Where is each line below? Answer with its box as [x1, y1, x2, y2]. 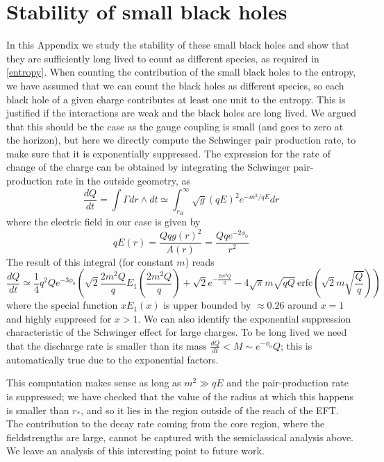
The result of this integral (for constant [6, 254, 174, 268]
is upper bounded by [163, 298, 251, 312]
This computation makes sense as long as [6, 375, 181, 390]
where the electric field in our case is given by [6, 214, 201, 229]
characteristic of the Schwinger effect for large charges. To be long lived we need [6, 325, 347, 339]
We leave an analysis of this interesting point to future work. [6, 443, 265, 458]
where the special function [6, 298, 118, 312]
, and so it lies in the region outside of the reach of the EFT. [81, 402, 339, 417]
